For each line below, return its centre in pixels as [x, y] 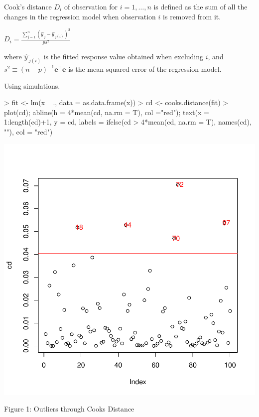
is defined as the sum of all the [200, 6]
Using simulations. [32, 85]
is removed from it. [192, 16]
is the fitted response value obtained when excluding [124, 57]
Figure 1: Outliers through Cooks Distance [69, 409]
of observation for [91, 6]
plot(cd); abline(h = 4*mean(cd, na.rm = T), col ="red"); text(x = [107, 112]
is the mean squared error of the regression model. [145, 69]
